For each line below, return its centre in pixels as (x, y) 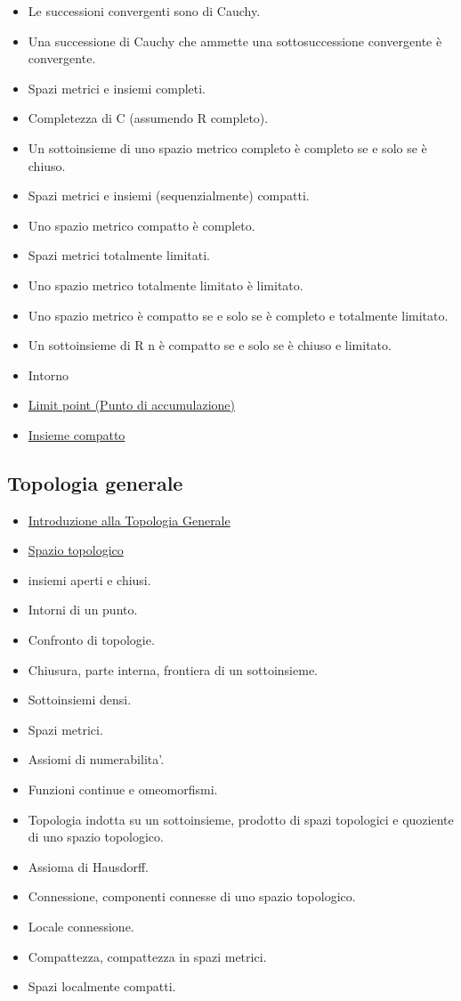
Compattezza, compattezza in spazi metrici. (147, 956)
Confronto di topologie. (91, 640)
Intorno (48, 374)
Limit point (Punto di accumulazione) (131, 405)
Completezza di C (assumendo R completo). (148, 118)
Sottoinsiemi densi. (80, 700)
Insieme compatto (77, 434)
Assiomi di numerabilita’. (96, 759)
